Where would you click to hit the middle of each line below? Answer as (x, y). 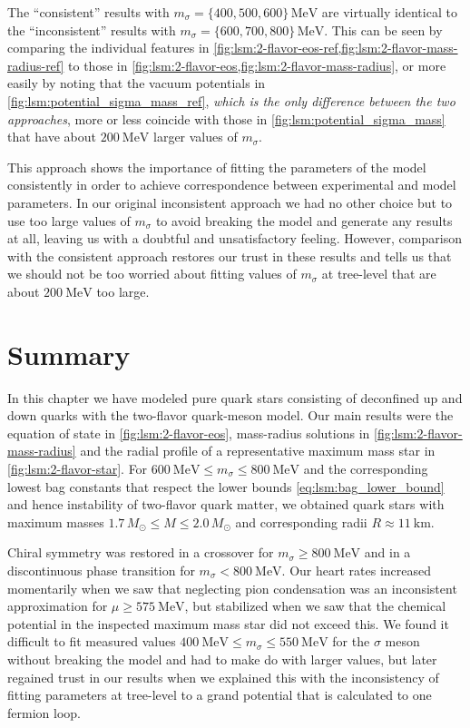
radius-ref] (36, 65)
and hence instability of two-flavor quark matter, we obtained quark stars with (226, 504)
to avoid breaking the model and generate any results (304, 220)
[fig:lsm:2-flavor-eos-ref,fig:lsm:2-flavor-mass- (336, 48)
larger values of (196, 137)
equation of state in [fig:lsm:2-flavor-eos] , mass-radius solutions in (189, 433)
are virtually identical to (389, 12)
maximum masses (56, 521)
